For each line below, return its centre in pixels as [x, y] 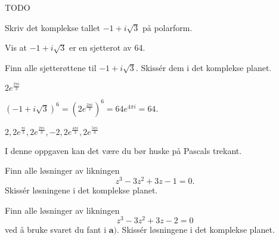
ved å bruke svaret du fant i [56, 230]
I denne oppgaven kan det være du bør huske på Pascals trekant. [123, 150]
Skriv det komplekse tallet [52, 27]
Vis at [16, 47]
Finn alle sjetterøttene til [51, 67]
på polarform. [167, 27]
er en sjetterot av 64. [107, 47]
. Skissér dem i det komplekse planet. [204, 67]
